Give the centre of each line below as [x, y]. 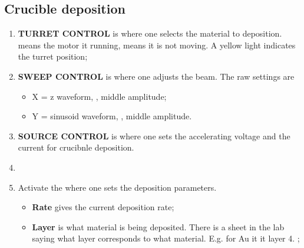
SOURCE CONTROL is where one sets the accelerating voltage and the [154, 136]
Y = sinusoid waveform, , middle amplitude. [112, 116]
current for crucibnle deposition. [76, 147]
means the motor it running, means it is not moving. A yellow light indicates [157, 45]
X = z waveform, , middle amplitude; [99, 96]
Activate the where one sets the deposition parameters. [117, 187]
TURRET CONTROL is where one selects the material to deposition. [150, 33]
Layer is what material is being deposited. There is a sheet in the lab [158, 226]
